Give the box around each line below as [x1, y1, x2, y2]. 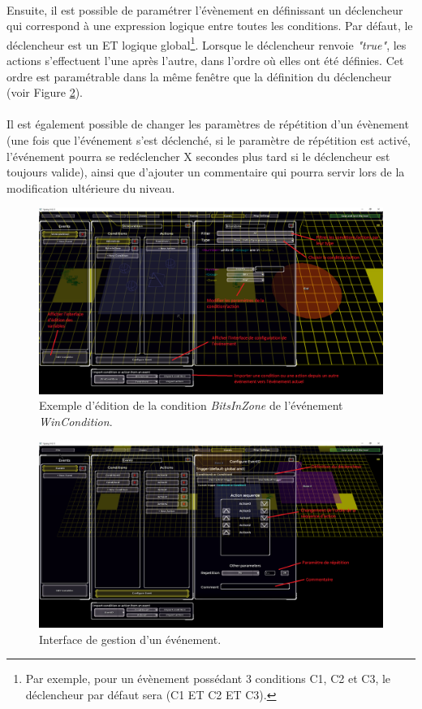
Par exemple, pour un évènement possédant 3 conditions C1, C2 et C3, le [25, 670, 391, 687]
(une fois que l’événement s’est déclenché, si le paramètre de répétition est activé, [6, 132, 411, 148]
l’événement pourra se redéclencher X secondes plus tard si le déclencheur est [6, 147, 390, 164]
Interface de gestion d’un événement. [39, 630, 222, 647]
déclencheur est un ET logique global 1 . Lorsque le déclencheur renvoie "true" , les [6, 33, 407, 53]
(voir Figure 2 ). [6, 84, 84, 101]
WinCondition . [39, 412, 113, 429]
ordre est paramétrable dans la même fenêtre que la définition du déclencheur [6, 67, 392, 85]
